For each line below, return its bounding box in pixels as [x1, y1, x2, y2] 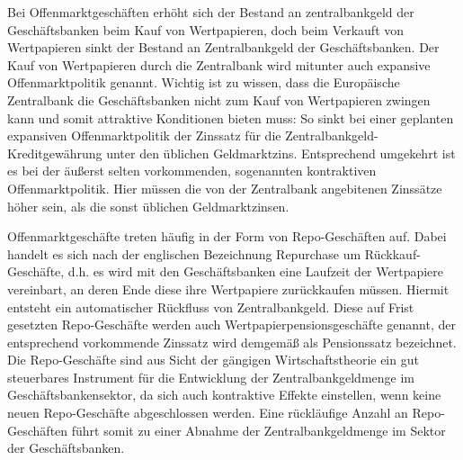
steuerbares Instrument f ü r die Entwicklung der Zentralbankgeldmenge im [7, 367, 414, 386]
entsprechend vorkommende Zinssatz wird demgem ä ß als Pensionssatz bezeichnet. [7, 332, 457, 351]
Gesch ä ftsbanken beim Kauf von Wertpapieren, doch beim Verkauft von [7, 20, 405, 39]
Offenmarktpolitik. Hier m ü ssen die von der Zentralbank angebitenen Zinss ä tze [7, 178, 442, 197]
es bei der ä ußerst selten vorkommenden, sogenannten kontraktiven [7, 161, 377, 180]
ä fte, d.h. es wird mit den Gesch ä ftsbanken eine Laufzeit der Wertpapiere [40, 262, 444, 281]
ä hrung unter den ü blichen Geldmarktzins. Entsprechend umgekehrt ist [63, 143, 456, 162]
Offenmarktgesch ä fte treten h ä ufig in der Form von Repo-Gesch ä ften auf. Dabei [7, 227, 447, 246]
